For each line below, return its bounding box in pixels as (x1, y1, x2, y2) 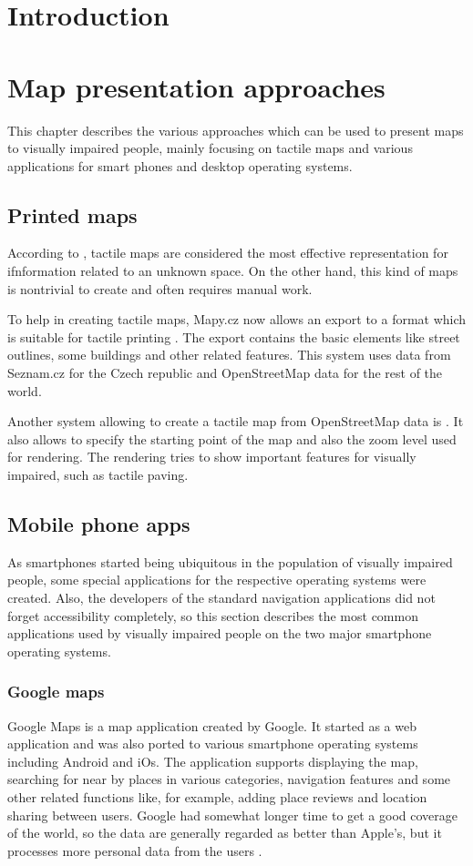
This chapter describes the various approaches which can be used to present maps (7, 120, 464, 139)
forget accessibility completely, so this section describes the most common (7, 606, 418, 625)
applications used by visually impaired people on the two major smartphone (7, 624, 432, 643)
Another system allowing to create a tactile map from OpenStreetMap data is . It (7, 412, 464, 431)
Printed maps (7, 200, 138, 229)
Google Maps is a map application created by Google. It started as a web (7, 716, 416, 735)
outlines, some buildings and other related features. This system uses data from (7, 345, 451, 364)
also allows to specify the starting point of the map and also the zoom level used (7, 429, 457, 448)
